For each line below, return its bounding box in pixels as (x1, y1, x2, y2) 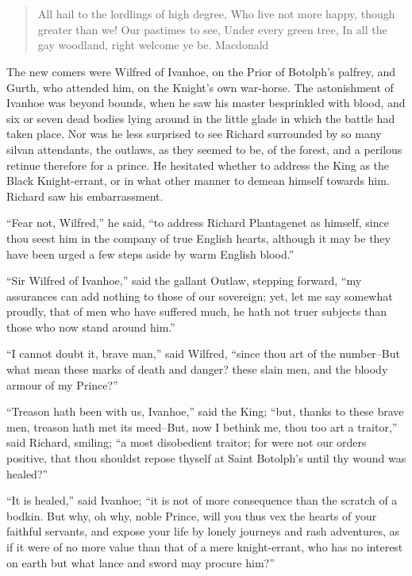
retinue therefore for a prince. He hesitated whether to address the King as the (6, 156, 390, 173)
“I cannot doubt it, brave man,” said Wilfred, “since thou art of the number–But (6, 345, 400, 362)
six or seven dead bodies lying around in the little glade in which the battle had (6, 109, 395, 126)
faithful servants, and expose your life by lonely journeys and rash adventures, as (6, 523, 400, 540)
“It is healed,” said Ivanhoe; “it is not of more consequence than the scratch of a (6, 492, 398, 509)
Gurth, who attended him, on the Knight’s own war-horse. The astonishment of (6, 79, 394, 95)
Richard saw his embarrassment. (6, 187, 164, 204)
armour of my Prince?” (6, 376, 118, 393)
